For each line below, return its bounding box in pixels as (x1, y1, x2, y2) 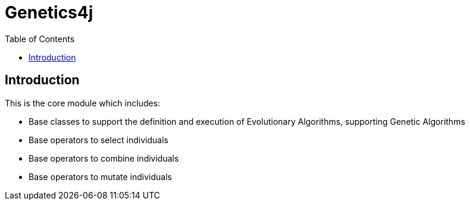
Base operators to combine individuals (29, 153, 179, 163)
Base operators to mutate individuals (29, 171, 172, 182)
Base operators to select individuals (29, 134, 168, 145)
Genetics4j (5, 2, 93, 23)
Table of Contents (5, 33, 75, 44)
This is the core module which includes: (5, 97, 161, 108)
